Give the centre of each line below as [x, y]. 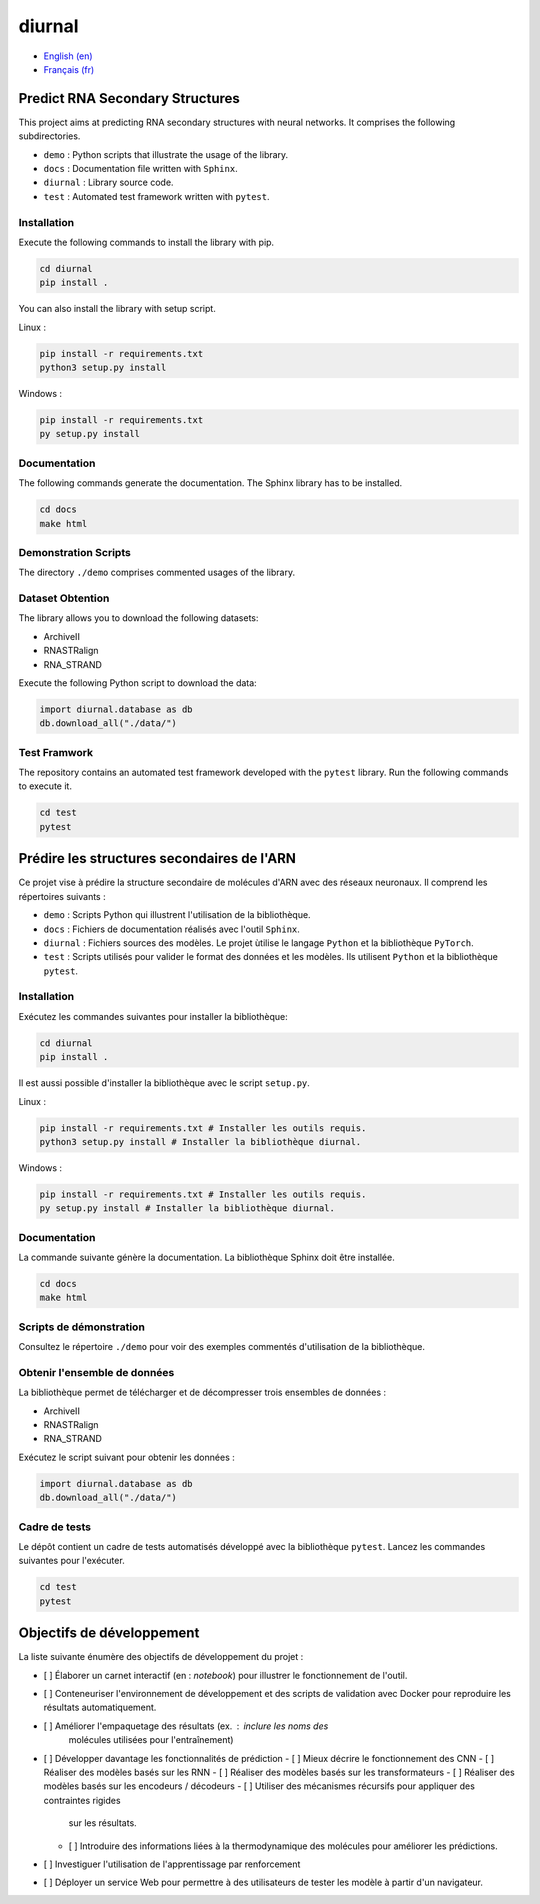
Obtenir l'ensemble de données [96, 1372]
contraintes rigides [82, 1800]
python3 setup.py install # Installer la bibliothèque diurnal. [200, 1141]
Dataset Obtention [64, 598]
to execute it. [45, 786]
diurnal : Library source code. [108, 182]
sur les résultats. [102, 1823]
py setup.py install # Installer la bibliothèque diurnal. [187, 1208]
